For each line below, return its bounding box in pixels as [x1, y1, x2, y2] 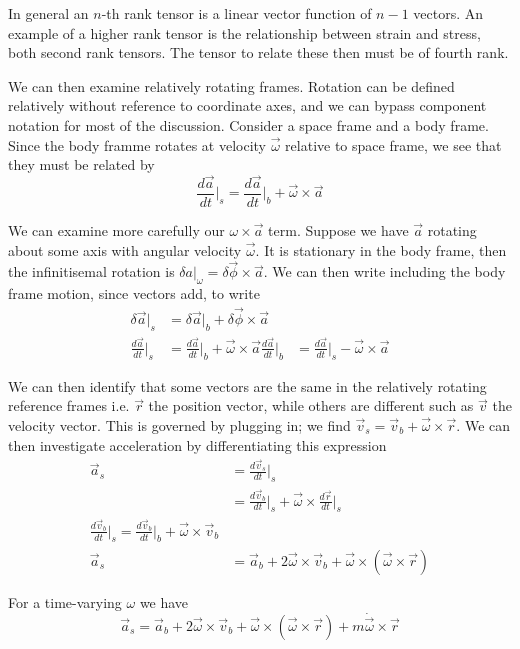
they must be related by [8, 154, 155, 175]
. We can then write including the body [263, 261, 506, 282]
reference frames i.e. [8, 395, 130, 416]
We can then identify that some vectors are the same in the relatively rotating [8, 375, 487, 396]
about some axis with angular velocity [8, 239, 242, 260]
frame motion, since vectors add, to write [8, 283, 260, 304]
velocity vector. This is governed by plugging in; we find [8, 414, 351, 435]
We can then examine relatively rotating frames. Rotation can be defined [8, 75, 455, 96]
